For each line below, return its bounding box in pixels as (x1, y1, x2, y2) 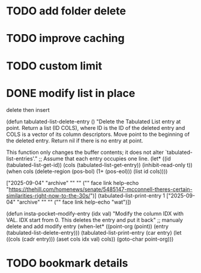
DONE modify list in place (6, 86, 136, 100)
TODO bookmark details (6, 256, 128, 270)
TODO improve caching (6, 32, 125, 45)
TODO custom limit (6, 59, 103, 72)
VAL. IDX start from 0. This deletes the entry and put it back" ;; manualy (6, 216, 183, 223)
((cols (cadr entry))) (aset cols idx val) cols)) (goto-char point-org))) (6, 235, 174, 242)
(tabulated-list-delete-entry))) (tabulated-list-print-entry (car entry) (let (6, 229, 182, 236)
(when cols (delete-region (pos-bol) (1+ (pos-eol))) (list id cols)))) (6, 168, 168, 175)
